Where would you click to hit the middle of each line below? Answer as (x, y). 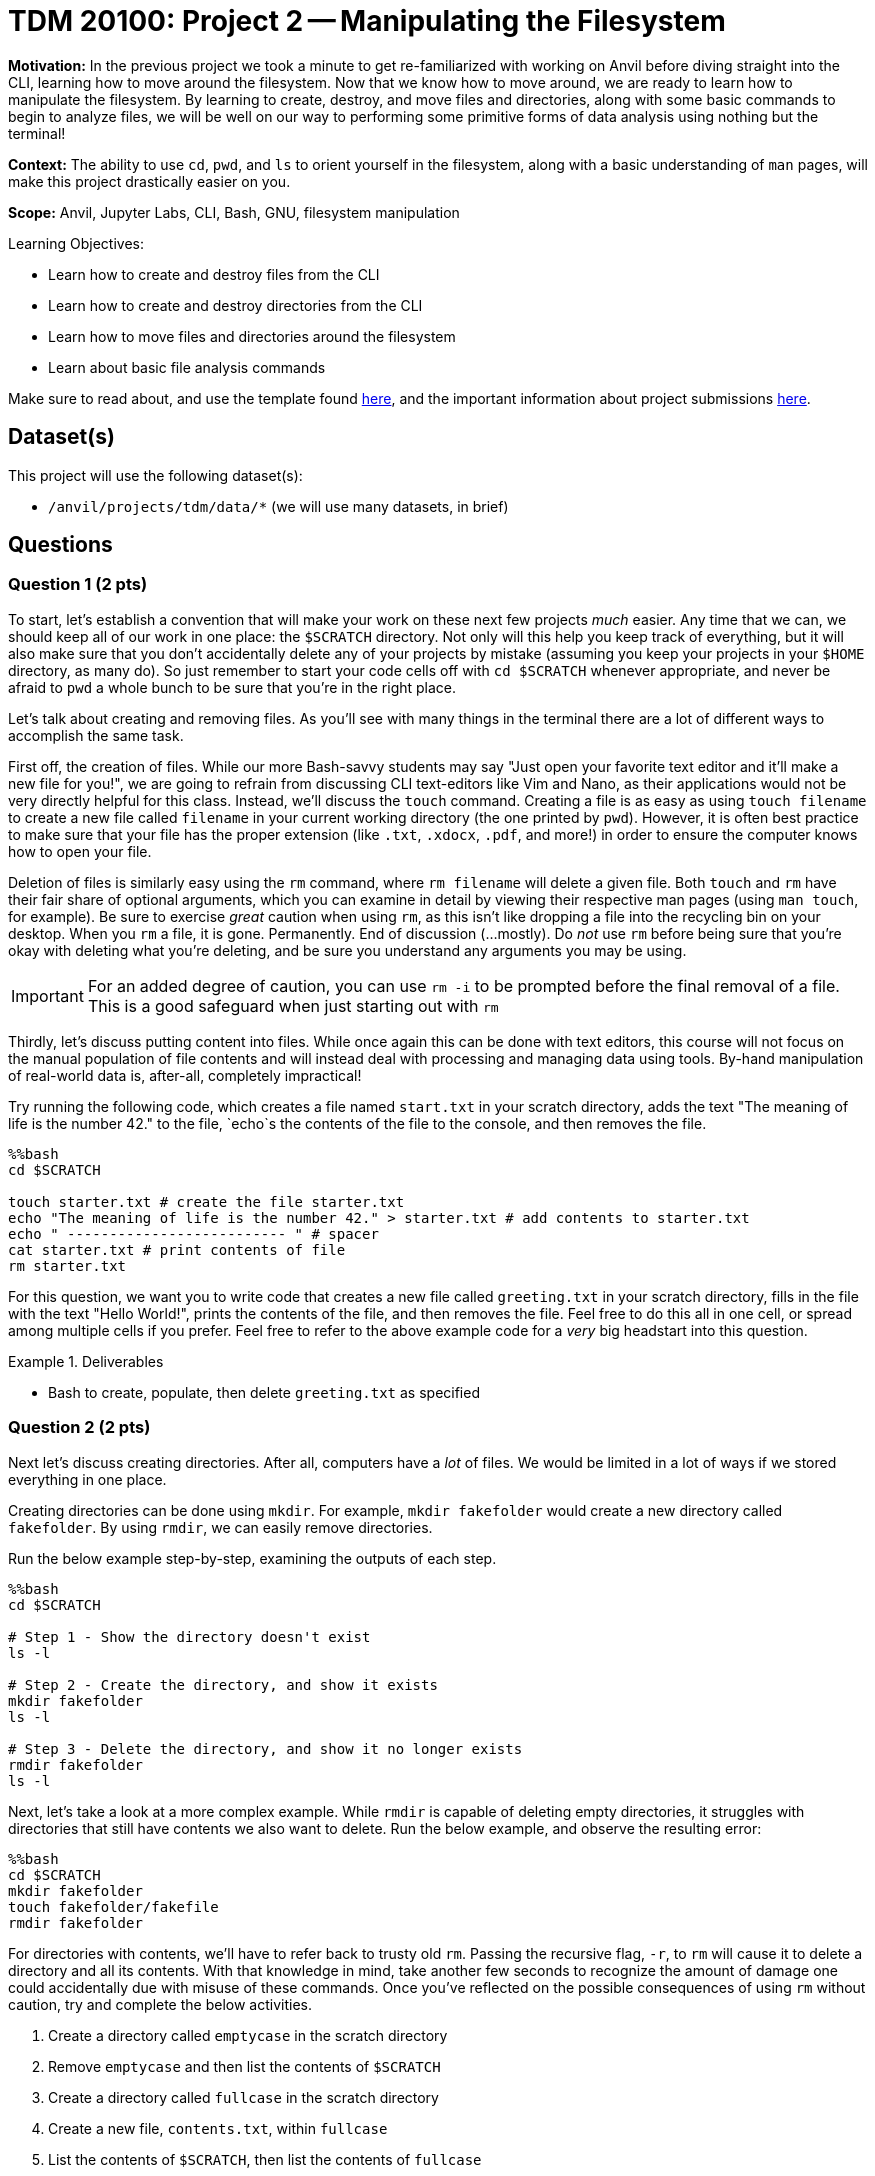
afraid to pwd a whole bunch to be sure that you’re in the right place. (232, 687)
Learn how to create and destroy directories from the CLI (235, 305)
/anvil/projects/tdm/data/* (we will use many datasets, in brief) (278, 506)
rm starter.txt (67, 1265)
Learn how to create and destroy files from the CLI (214, 274)
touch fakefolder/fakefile (113, 1906)
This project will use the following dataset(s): (155, 475)
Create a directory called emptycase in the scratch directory (248, 2035)
